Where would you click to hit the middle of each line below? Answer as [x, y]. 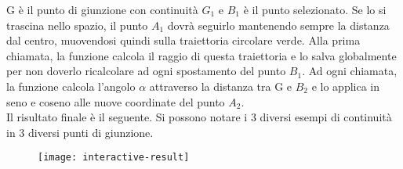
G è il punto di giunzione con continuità [102, 9]
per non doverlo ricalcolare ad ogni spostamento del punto [146, 71]
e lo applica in [345, 86]
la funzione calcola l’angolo [71, 86]
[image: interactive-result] [114, 158]
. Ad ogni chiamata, [350, 71]
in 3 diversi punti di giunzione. [80, 132]
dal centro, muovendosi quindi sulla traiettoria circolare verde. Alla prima [183, 40]
